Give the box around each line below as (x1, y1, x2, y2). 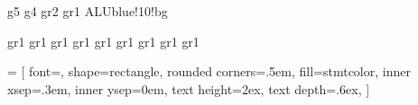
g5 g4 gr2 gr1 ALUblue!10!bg (7, 2, 168, 20)
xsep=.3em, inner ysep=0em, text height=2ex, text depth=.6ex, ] (7, 79, 370, 98)
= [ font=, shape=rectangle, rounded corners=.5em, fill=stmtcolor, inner (7, 62, 411, 81)
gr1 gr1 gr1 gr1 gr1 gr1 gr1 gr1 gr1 (7, 31, 200, 50)
